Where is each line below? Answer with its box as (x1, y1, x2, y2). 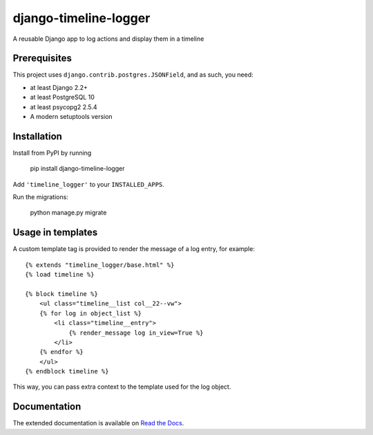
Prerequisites (12, 53, 72, 64)
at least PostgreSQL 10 (30, 93, 95, 102)
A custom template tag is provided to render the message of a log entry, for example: (12, 245, 255, 253)
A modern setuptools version (30, 113, 113, 121)
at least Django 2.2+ (30, 83, 88, 91)
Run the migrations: (12, 193, 68, 201)
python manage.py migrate (30, 208, 107, 217)
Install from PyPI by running (12, 149, 92, 157)
